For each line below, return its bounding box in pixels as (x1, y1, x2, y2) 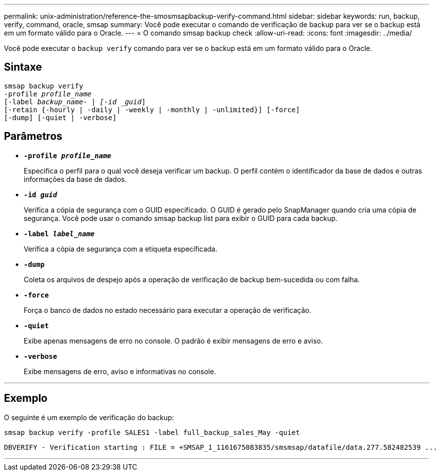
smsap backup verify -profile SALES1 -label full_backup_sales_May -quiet (4, 428, 300, 436)
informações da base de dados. (24, 174, 127, 183)
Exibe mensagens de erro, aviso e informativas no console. (24, 367, 216, 376)
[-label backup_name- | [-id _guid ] (4, 97, 146, 106)
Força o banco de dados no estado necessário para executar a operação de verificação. (24, 305, 311, 314)
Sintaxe (4, 61, 42, 74)
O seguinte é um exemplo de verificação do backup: (4, 413, 174, 422)
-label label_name (24, 229, 95, 238)
